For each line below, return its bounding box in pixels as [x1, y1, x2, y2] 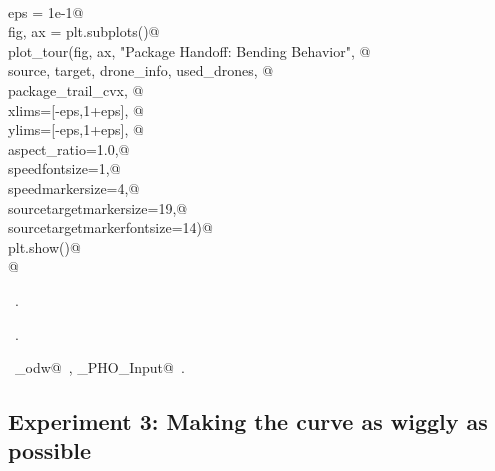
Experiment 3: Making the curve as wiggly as [8, 406, 488, 437]
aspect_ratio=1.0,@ [8, 138, 130, 159]
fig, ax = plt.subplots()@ [8, 21, 160, 42]
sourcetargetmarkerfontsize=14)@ [8, 217, 213, 238]
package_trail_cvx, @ [8, 79, 144, 100]
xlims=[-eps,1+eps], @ [8, 99, 144, 120]
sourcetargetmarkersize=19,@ [8, 197, 188, 218]
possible [8, 435, 92, 466]
